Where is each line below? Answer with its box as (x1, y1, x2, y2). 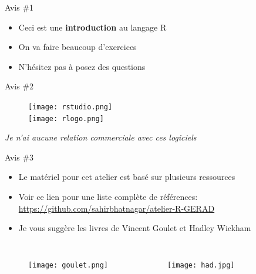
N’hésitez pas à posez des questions (18, 60, 146, 72)
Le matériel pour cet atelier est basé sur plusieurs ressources (18, 171, 235, 183)
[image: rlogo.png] (28, 114, 104, 123)
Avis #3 (5, 151, 34, 163)
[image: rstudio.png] (28, 102, 113, 111)
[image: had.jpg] (167, 260, 235, 269)
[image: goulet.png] (28, 260, 109, 269)
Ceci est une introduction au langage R (18, 21, 167, 33)
